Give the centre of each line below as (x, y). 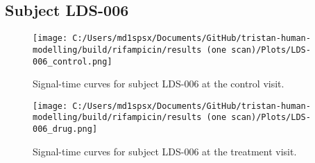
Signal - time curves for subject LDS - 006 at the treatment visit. (165, 151)
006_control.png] (73, 61)
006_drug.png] (65, 129)
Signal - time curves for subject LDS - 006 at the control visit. (159, 84)
